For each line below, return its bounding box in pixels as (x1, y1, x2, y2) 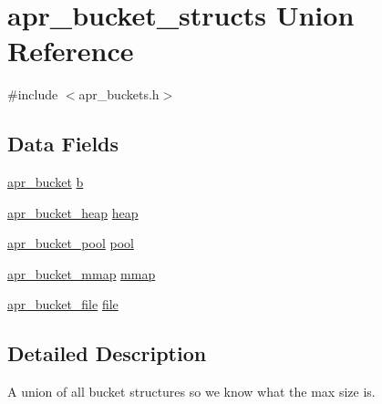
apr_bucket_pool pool (7, 233, 134, 253)
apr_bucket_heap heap (7, 202, 139, 222)
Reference (7, 32, 134, 69)
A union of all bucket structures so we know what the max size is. (7, 382, 376, 401)
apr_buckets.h (78, 85, 160, 104)
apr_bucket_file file (7, 295, 119, 314)
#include (7, 85, 58, 104)
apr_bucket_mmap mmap (7, 264, 156, 283)
